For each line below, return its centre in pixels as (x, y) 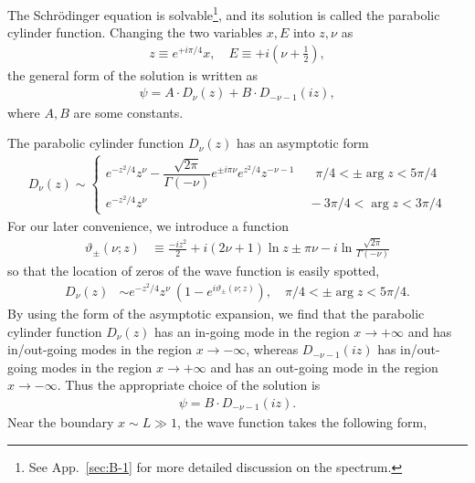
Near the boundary (61, 422)
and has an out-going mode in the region (324, 367)
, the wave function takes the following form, (302, 422)
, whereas (272, 349)
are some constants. (128, 112)
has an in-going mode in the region (252, 331)
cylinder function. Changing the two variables (135, 32)
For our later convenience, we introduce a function (148, 225)
